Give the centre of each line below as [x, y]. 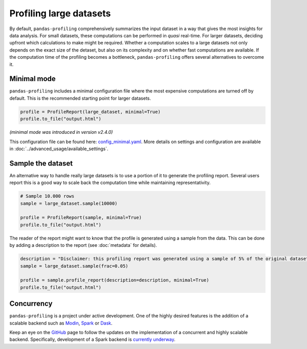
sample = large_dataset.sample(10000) [69, 203]
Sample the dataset [41, 163]
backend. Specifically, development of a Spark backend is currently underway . [93, 339]
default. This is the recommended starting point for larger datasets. [80, 98]
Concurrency [31, 304]
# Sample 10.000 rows [47, 196]
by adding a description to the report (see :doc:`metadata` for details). [83, 245]
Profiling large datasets [60, 13]
